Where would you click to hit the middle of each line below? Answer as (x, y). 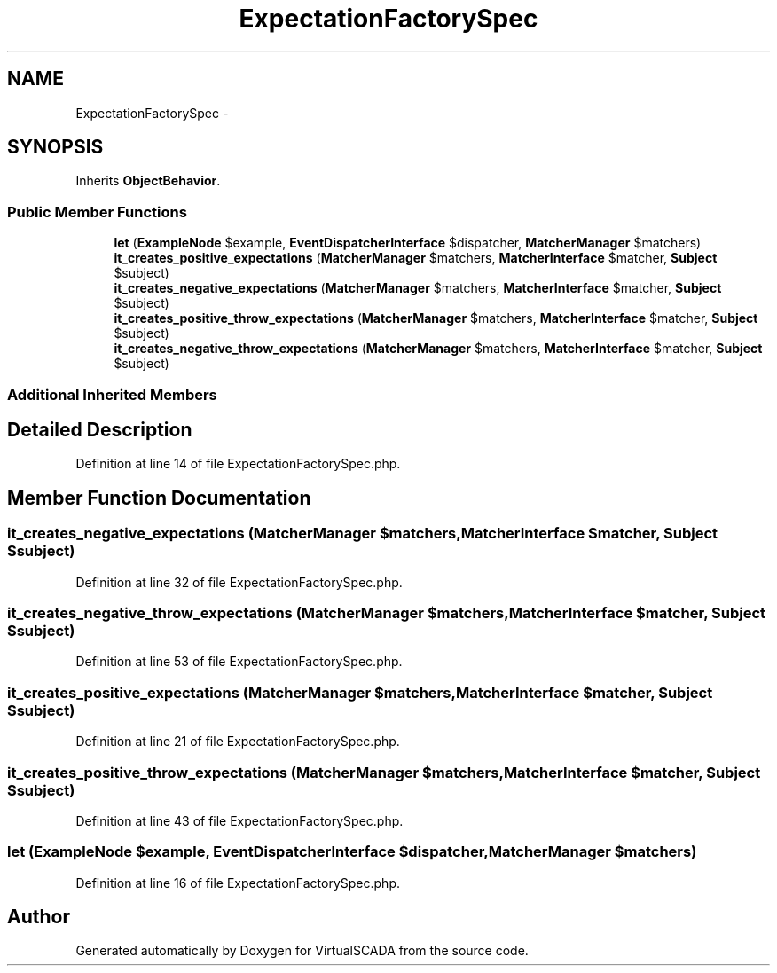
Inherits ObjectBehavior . (148, 181)
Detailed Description (100, 429)
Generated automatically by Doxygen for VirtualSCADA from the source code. (302, 951)
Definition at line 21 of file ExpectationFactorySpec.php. (238, 742)
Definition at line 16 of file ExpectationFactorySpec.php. (238, 883)
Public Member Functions (97, 212)
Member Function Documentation (159, 498)
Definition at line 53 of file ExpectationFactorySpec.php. (239, 662)
